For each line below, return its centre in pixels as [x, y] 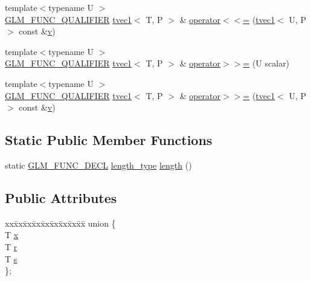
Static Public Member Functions [109, 140]
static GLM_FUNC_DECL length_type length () [98, 165]
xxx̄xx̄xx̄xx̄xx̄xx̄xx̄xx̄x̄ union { [60, 223]
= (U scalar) [266, 63]
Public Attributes [61, 197]
